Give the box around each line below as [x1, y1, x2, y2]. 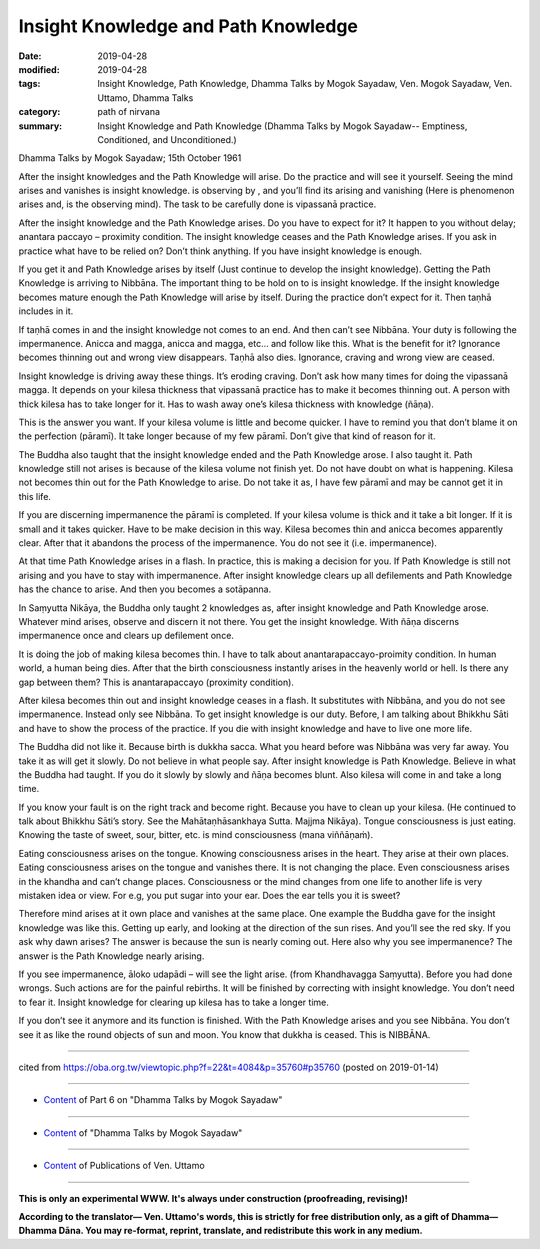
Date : [18, 50, 42, 62]
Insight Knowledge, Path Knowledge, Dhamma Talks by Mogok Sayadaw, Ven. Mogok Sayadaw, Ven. [97, 78, 513, 90]
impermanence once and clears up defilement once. [18, 630, 235, 642]
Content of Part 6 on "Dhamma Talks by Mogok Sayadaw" [43, 1094, 283, 1106]
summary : [18, 120, 63, 132]
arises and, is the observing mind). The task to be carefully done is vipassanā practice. [18, 198, 377, 210]
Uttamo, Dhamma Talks [97, 91, 194, 104]
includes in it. [18, 305, 74, 317]
